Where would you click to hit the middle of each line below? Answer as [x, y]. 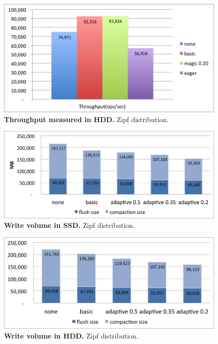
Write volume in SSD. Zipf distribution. [69, 225]
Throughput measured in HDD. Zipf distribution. [86, 119]
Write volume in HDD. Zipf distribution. [71, 335]
